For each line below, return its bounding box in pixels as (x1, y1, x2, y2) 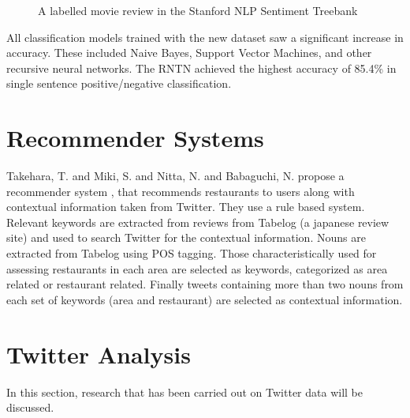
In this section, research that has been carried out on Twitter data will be (6, 383, 363, 400)
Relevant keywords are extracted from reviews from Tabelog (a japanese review (6, 213, 389, 230)
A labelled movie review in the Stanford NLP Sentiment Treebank (38, 2, 358, 18)
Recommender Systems (6, 122, 264, 154)
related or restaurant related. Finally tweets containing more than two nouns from (6, 276, 404, 292)
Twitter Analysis (6, 337, 191, 370)
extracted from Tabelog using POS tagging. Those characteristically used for (6, 245, 377, 262)
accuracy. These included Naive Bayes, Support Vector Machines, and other (6, 44, 372, 61)
